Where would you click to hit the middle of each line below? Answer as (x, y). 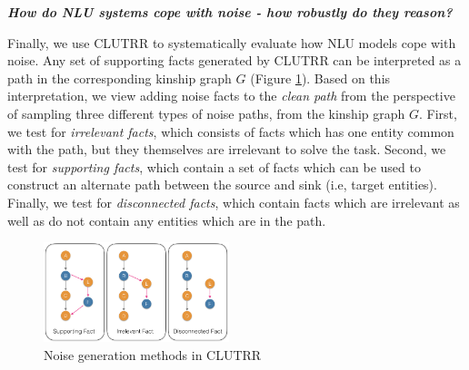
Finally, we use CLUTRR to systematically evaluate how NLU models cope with (232, 42)
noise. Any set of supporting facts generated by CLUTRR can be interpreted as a (234, 60)
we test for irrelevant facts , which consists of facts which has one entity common (231, 131)
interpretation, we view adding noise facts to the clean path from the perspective (231, 96)
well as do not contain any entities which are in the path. (167, 220)
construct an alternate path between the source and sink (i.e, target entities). (222, 185)
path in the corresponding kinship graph (120, 78)
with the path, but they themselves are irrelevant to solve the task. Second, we (227, 149)
